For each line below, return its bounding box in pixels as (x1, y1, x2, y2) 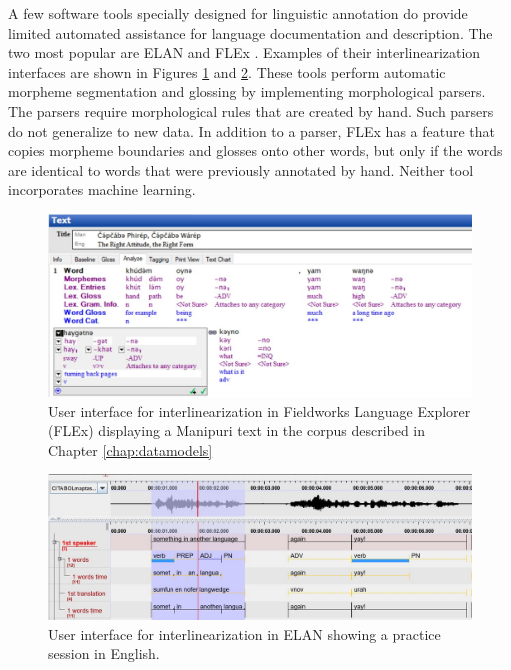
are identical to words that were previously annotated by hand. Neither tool (8, 159, 474, 180)
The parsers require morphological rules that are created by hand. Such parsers (8, 100, 494, 121)
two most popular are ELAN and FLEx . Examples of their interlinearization (8, 42, 481, 63)
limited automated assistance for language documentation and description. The (8, 22, 493, 43)
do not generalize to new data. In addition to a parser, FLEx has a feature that (8, 120, 496, 141)
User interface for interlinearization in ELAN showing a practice (48, 623, 441, 644)
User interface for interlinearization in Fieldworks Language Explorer (48, 400, 471, 421)
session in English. (48, 643, 160, 664)
